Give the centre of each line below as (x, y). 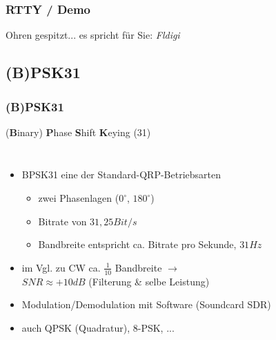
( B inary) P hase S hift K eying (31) (78, 132)
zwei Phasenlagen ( (79, 198)
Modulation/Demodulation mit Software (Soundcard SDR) (146, 304)
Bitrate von (62, 221)
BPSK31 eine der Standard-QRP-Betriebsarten (121, 174)
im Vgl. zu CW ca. (61, 267)
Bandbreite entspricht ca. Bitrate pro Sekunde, (137, 244)
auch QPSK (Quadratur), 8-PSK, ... (98, 327)
